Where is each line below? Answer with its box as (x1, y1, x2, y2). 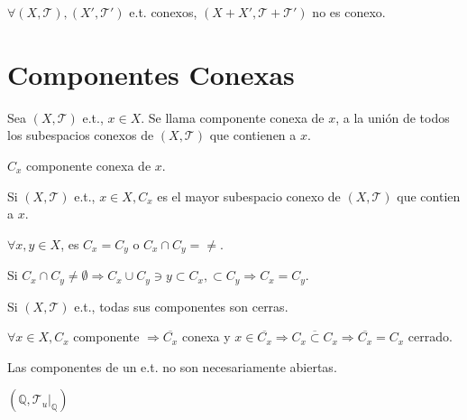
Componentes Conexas (7, 55, 295, 92)
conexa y (181, 327, 231, 346)
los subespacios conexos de (7, 126, 154, 145)
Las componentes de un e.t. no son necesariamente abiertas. (7, 357, 337, 376)
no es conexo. (312, 3, 386, 21)
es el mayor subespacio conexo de (157, 186, 341, 205)
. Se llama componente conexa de (141, 107, 325, 126)
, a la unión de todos (335, 107, 450, 126)
